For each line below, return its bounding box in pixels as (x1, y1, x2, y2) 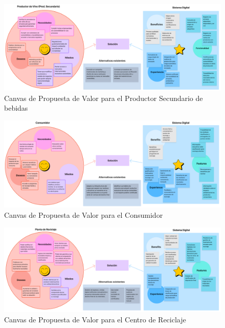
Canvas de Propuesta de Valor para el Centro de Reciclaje (4, 314, 186, 324)
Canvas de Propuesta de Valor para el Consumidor (4, 209, 163, 220)
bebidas (4, 102, 28, 113)
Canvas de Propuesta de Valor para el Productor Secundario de (4, 92, 203, 103)
